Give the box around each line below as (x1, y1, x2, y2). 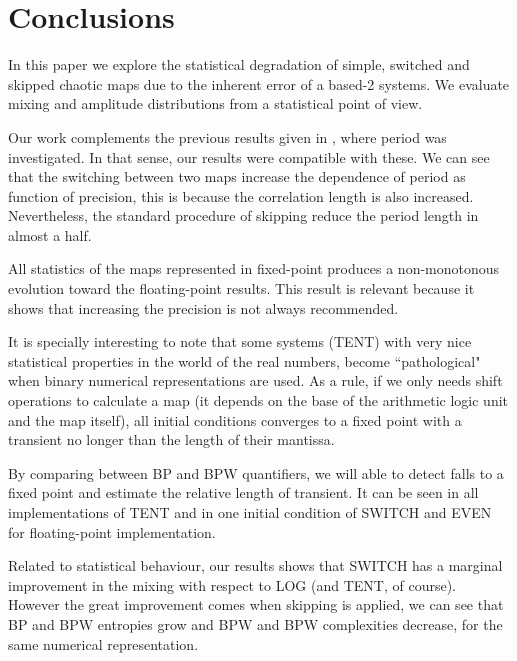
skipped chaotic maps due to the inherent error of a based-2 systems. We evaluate (8, 73, 510, 94)
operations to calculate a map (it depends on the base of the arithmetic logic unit (8, 390, 509, 411)
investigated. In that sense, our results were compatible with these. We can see (8, 146, 490, 167)
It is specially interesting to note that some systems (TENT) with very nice (8, 331, 472, 352)
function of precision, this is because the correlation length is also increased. (8, 185, 474, 206)
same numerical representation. (8, 633, 199, 654)
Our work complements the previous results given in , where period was (8, 126, 447, 147)
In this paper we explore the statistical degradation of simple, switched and (8, 54, 470, 75)
